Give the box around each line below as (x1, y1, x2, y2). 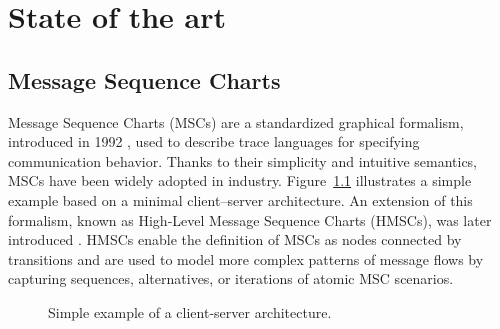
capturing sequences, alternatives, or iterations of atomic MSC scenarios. (8, 268, 454, 289)
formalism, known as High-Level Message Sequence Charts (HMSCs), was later (8, 209, 492, 230)
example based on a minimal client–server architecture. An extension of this (8, 189, 473, 210)
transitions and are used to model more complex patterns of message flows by (8, 248, 484, 269)
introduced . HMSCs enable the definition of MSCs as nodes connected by (8, 229, 462, 250)
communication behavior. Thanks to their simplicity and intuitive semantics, (8, 150, 478, 171)
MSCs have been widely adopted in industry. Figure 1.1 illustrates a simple (8, 170, 472, 191)
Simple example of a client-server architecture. (48, 301, 332, 322)
